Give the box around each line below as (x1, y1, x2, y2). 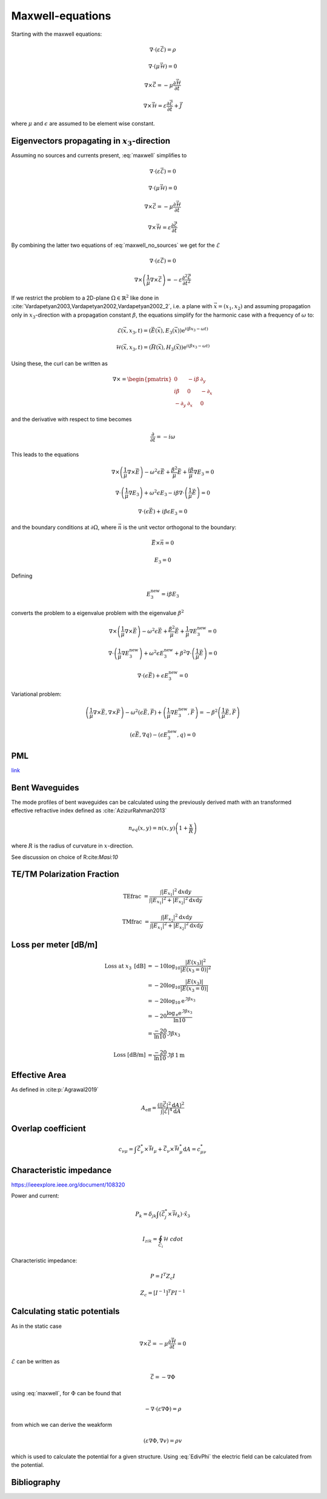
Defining (11, 572, 33, 579)
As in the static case (11, 1322, 62, 1330)
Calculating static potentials (11, 1306, 121, 1316)
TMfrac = (122, 918, 150, 925)
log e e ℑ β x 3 (167, 1009, 193, 1018)
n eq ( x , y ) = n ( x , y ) (128, 824, 176, 833)
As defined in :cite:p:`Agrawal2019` (11, 1086, 99, 1093)
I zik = (142, 1235, 157, 1244)
